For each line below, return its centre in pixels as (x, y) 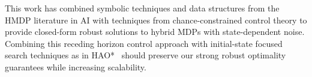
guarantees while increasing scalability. (76, 66)
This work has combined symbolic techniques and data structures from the (142, 8)
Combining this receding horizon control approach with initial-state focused (144, 43)
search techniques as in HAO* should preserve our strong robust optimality (145, 55)
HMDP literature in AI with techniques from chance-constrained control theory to (156, 20)
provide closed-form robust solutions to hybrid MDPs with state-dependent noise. (155, 32)
